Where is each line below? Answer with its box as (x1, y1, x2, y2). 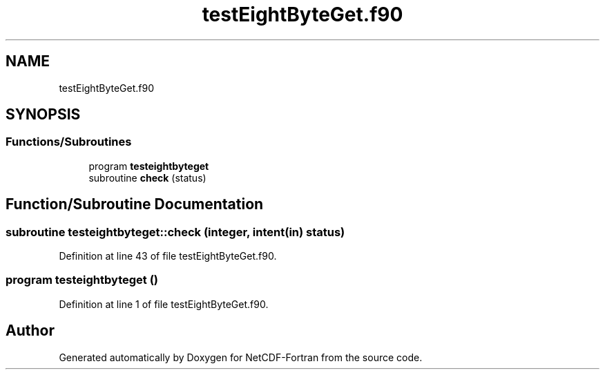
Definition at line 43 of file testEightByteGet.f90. (59, 250, 277, 262)
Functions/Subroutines (6, 135, 132, 149)
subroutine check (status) (88, 171, 207, 184)
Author (6, 322, 55, 340)
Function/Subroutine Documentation (6, 195, 264, 213)
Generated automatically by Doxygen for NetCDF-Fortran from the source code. (59, 351, 423, 363)
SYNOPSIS (6, 106, 81, 124)
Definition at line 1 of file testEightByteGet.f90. (59, 298, 269, 310)
